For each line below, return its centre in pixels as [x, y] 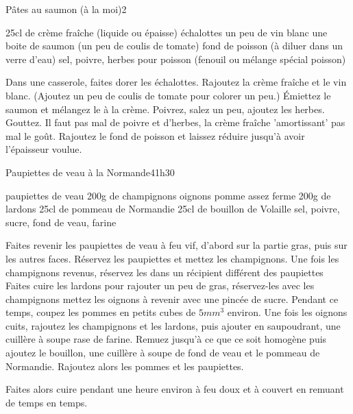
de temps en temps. [47, 402]
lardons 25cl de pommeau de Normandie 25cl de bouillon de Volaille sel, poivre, [173, 209]
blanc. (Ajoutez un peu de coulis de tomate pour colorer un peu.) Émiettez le [168, 95]
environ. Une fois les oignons [287, 312]
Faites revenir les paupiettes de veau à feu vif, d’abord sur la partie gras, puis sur [176, 245]
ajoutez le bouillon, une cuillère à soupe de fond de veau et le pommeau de [163, 353]
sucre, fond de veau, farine [61, 222]
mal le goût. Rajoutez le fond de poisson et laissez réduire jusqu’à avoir [155, 135]
